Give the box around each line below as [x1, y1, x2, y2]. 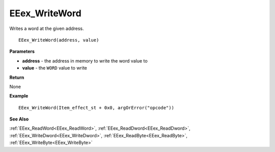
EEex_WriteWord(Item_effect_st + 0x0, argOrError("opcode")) [18, 105, 174, 110]
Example [9, 93, 29, 99]
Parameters [9, 48, 35, 54]
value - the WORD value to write [22, 65, 88, 71]
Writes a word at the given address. [9, 25, 84, 32]
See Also [9, 116, 29, 122]
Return [9, 74, 24, 80]
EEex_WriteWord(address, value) [18, 37, 99, 43]
